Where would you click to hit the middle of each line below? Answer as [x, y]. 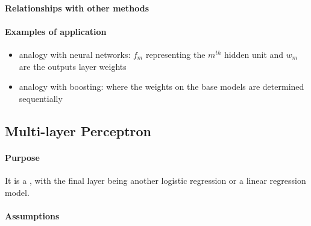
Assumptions [32, 215]
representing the [175, 54]
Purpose [22, 157]
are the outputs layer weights [73, 66]
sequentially [41, 98]
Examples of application [56, 31]
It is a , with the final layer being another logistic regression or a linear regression [155, 180]
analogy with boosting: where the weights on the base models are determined [162, 86]
